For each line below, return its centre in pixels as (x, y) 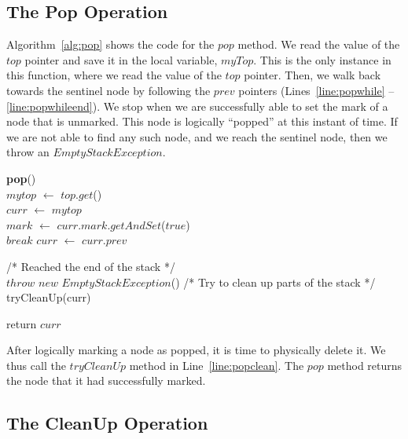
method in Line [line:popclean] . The (217, 365)
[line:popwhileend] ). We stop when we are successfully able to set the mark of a (197, 106)
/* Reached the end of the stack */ (91, 266)
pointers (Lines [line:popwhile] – (316, 90)
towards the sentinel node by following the (108, 90)
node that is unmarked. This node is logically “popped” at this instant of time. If (202, 121)
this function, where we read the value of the (114, 75)
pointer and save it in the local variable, (121, 59)
